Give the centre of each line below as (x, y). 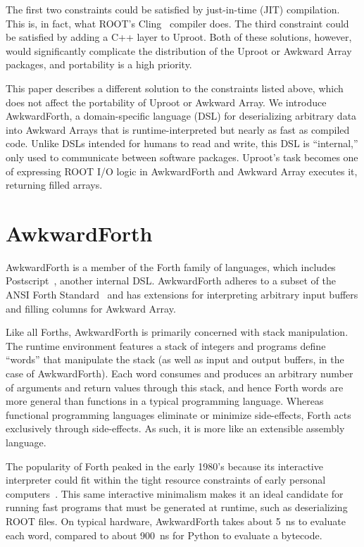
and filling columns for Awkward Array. (91, 308)
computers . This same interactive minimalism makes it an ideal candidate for (175, 493)
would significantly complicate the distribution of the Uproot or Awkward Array (179, 50)
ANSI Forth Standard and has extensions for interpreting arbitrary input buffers (182, 295)
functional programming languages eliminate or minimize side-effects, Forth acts (178, 414)
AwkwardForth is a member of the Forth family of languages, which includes (171, 266)
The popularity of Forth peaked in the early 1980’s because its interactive (164, 466)
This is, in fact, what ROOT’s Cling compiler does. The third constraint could (177, 23)
